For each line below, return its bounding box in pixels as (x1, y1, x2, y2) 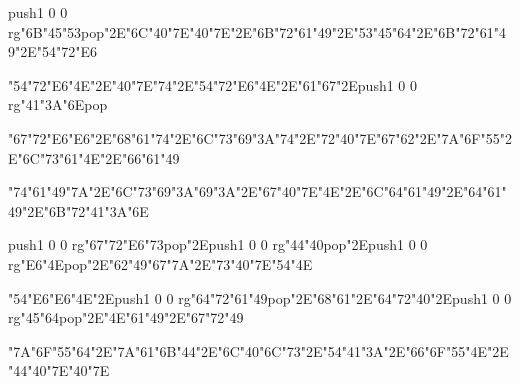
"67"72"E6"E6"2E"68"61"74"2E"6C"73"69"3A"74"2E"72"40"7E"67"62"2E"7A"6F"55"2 (8, 127, 512, 148)
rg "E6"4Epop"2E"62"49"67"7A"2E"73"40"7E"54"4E (8, 253, 313, 274)
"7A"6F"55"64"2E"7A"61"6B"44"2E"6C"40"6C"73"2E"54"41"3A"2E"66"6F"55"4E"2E (8, 340, 509, 361)
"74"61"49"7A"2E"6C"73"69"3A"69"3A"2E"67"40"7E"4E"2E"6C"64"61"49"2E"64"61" (8, 181, 507, 202)
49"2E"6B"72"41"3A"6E (8, 200, 149, 221)
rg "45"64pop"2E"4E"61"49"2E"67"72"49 (8, 307, 244, 328)
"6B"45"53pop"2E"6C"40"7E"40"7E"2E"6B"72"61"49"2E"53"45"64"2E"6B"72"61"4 (20, 21, 506, 42)
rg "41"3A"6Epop (8, 94, 108, 115)
